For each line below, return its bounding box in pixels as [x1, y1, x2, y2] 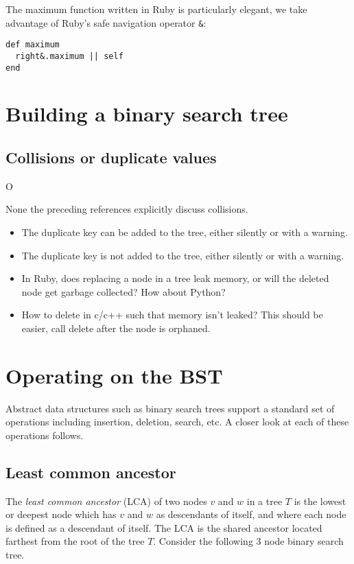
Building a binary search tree [5, 99, 288, 128]
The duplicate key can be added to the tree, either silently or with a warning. [21, 224, 348, 239]
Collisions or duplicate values [5, 146, 217, 167]
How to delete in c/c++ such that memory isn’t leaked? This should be [21, 307, 323, 322]
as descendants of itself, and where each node [156, 507, 346, 521]
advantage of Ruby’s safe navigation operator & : [5, 15, 206, 30]
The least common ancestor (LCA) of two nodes [5, 493, 207, 508]
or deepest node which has [5, 507, 117, 521]
